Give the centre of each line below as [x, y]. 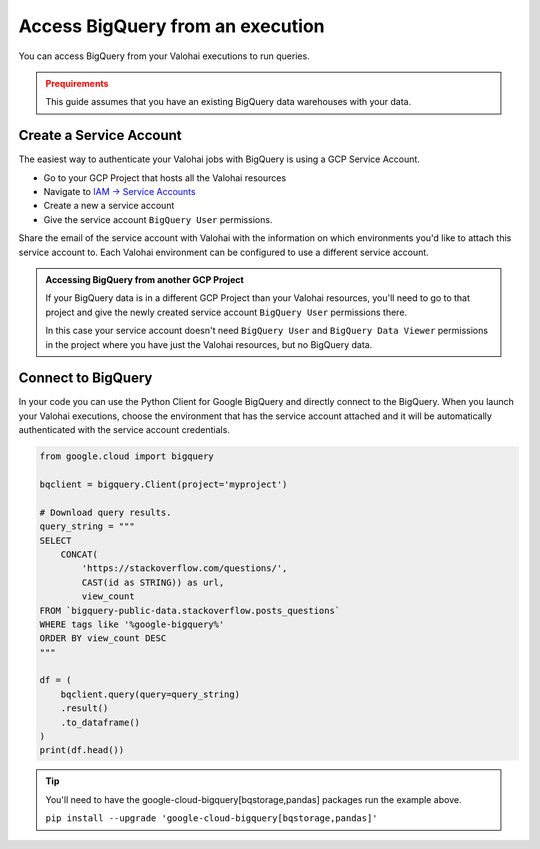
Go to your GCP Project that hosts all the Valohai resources [165, 177]
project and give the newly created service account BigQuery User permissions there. [226, 312]
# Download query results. [105, 512]
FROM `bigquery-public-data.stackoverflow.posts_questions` [190, 610]
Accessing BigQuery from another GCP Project [144, 279]
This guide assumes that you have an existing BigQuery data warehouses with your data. [228, 102]
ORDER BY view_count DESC [103, 638]
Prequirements [77, 83]
